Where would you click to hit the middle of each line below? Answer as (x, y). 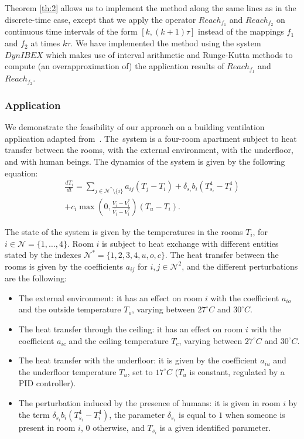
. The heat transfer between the (222, 255)
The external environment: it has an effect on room (110, 297)
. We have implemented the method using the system (166, 43)
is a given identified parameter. (215, 427)
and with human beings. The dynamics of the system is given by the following (145, 161)
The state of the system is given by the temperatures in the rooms (124, 232)
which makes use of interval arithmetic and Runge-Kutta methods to (169, 54)
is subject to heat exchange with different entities (190, 243)
